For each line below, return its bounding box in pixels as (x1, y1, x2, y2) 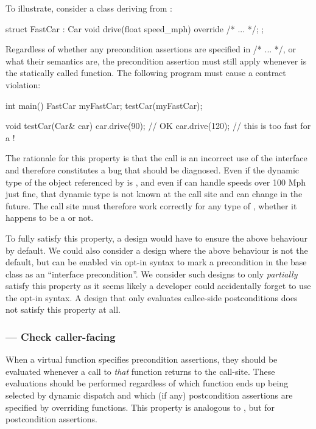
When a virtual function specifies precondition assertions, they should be (5, 353, 278, 366)
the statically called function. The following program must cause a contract (5, 66, 286, 79)
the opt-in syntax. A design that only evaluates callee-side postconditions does (5, 291, 298, 304)
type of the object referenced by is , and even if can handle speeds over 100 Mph (5, 175, 306, 188)
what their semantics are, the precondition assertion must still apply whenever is (5, 54, 307, 67)
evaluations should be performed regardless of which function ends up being (5, 377, 289, 389)
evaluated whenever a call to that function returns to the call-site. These (5, 364, 275, 377)
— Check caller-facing (5, 329, 116, 344)
